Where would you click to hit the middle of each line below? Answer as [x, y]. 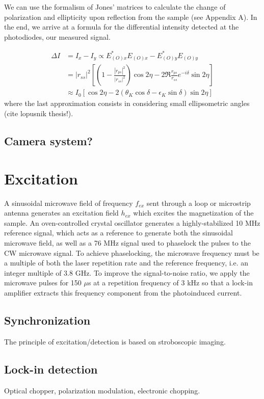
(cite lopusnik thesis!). [39, 113]
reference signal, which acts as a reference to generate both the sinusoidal [118, 233]
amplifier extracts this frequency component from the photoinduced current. [123, 292]
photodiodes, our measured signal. [57, 36]
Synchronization [47, 320]
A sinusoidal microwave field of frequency [69, 203]
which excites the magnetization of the [193, 213]
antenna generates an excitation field [61, 213]
